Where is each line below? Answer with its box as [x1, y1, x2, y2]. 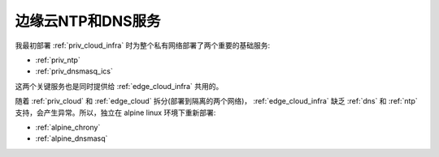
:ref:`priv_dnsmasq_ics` [35, 66, 113, 76]
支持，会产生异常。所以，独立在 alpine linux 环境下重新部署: [15, 108, 216, 117]
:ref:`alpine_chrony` [35, 122, 101, 132]
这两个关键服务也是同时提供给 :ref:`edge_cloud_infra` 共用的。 [15, 81, 224, 91]
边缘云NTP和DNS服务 [15, 12, 162, 30]
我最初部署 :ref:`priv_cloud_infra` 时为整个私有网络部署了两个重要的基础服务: [15, 40, 271, 50]
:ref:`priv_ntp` [35, 55, 80, 65]
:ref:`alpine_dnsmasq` [35, 134, 108, 143]
